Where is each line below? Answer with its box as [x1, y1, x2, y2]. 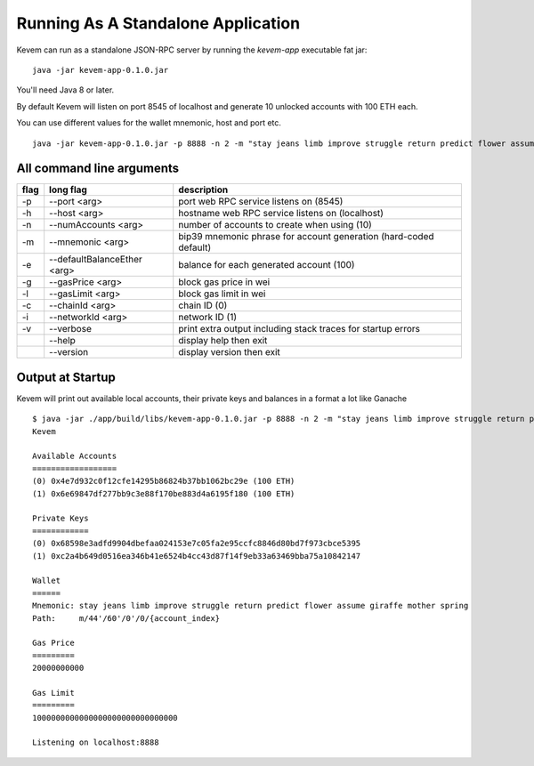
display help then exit [178, 335, 268, 347]
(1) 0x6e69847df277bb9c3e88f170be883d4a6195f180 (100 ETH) [32, 488, 295, 498]
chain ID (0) [178, 299, 228, 311]
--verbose [49, 323, 93, 335]
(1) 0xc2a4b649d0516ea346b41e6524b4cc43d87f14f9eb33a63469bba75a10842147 [32, 551, 361, 560]
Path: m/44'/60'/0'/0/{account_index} [32, 613, 221, 623]
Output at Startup [16, 369, 116, 384]
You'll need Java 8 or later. [16, 85, 115, 95]
